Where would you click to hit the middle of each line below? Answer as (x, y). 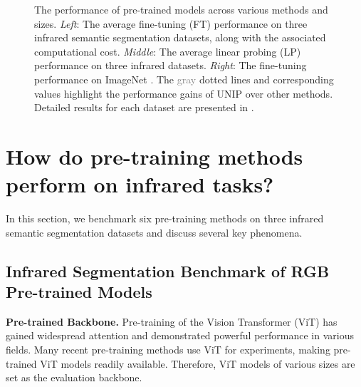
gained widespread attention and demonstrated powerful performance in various (180, 335)
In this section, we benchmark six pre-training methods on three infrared (165, 218)
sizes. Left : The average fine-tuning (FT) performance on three (171, 23)
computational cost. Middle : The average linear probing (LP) (168, 51)
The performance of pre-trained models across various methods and (181, 9)
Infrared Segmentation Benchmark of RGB (168, 270)
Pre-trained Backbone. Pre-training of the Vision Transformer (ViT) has (172, 321)
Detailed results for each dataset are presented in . (144, 107)
